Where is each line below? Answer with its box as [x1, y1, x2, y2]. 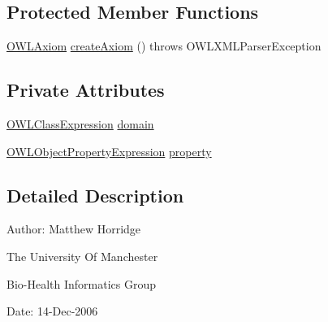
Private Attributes [6, 77, 165, 102]
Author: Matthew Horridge [6, 220, 141, 237]
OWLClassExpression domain [6, 115, 154, 132]
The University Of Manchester [6, 247, 158, 264]
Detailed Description [6, 182, 184, 207]
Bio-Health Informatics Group [6, 275, 157, 292]
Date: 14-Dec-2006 [6, 302, 98, 320]
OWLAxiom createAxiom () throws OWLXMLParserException [6, 37, 322, 54]
